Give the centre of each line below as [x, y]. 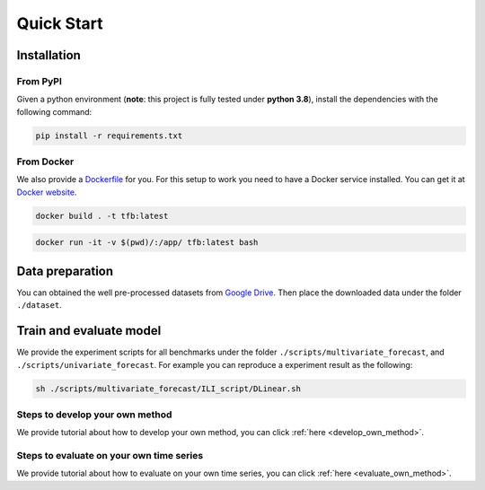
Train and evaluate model [89, 331]
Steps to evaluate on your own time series [110, 456]
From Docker [45, 162]
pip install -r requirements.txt [109, 136]
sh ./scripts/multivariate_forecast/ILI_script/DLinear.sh [168, 389]
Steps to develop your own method [94, 415]
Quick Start [60, 23]
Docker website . [47, 192]
